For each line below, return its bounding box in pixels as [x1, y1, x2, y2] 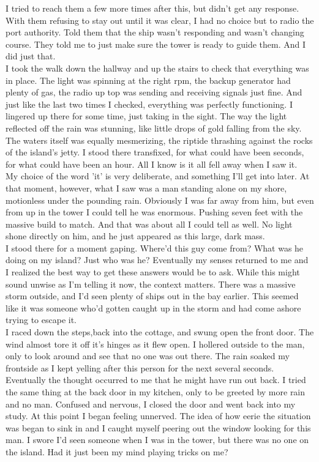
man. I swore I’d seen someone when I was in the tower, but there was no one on [6, 433, 309, 446]
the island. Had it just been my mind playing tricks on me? [6, 445, 228, 458]
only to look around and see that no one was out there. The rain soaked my [6, 349, 290, 362]
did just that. [6, 50, 56, 62]
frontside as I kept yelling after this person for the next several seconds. [6, 361, 274, 374]
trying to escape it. [6, 313, 77, 326]
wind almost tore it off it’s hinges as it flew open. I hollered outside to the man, [6, 337, 305, 350]
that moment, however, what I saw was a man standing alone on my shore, [6, 181, 287, 194]
